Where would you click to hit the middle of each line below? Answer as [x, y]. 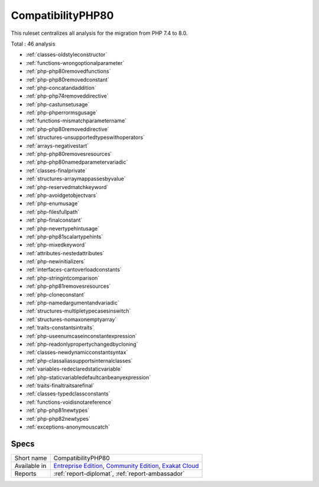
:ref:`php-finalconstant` [54, 220]
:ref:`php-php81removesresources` [68, 286]
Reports [25, 473]
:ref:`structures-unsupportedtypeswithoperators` [85, 137]
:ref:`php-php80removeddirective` [67, 129]
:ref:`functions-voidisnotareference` [69, 402]
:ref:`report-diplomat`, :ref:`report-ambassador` [119, 473]
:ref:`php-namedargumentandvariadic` [72, 303]
